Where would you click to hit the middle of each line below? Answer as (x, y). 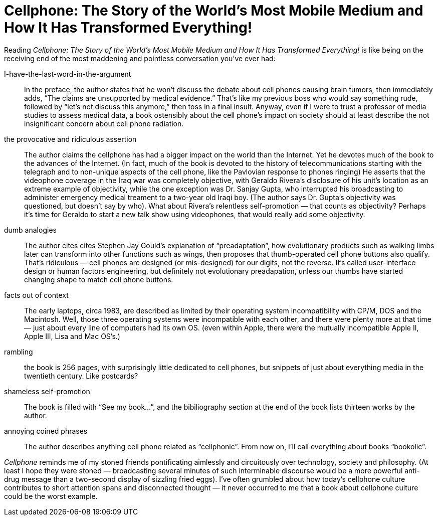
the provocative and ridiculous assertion (70, 139)
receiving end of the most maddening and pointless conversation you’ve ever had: (140, 58)
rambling (19, 352)
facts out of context (36, 295)
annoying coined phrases (46, 431)
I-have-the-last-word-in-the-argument (68, 74)
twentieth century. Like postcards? (81, 376)
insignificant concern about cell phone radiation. (104, 123)
